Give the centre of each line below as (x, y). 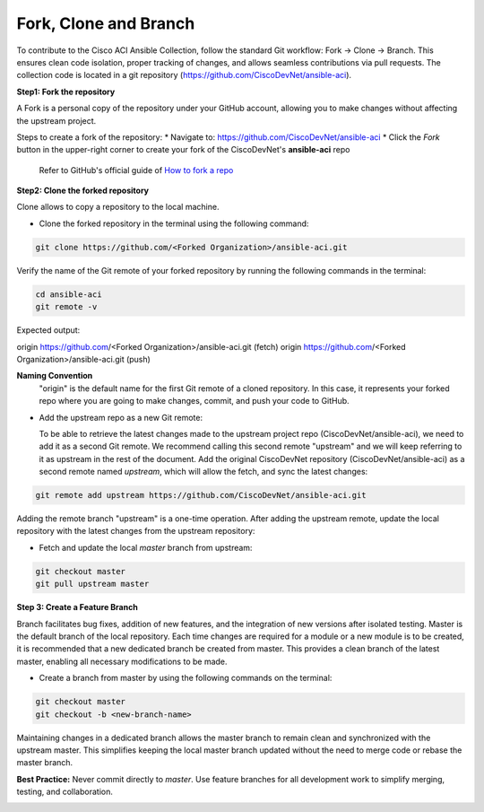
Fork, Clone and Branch (106, 23)
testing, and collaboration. (65, 792)
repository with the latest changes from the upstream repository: (136, 531)
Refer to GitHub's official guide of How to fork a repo (136, 170)
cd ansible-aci (69, 294)
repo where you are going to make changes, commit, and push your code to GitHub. (194, 401)
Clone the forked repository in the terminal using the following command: (174, 223)
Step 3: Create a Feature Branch (77, 607)
